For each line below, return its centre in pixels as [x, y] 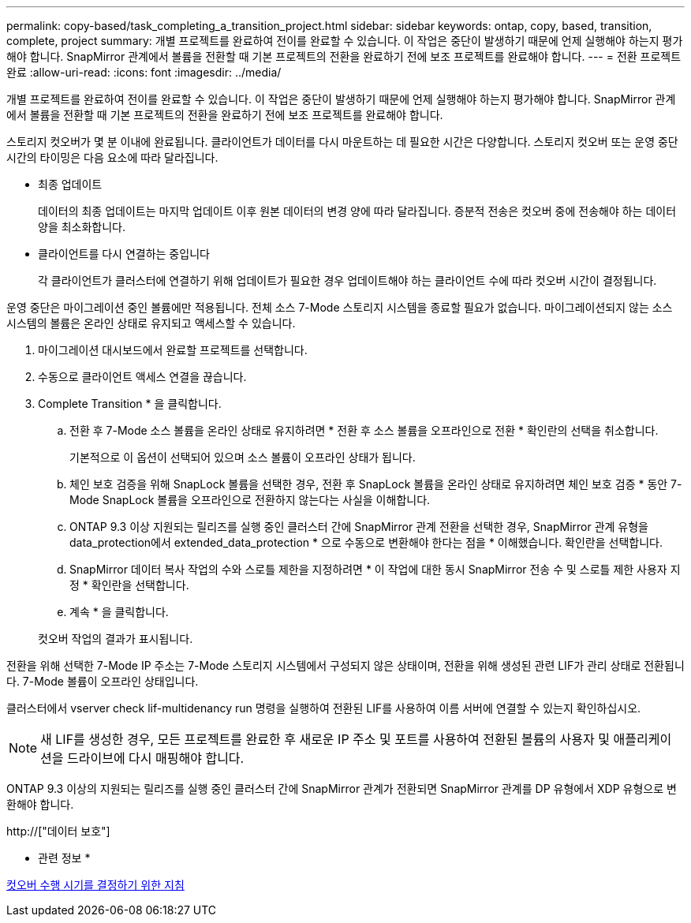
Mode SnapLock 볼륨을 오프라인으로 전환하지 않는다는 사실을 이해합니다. [250, 500]
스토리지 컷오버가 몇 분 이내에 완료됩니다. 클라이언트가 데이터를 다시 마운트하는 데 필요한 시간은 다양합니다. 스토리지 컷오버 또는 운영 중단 [342, 142]
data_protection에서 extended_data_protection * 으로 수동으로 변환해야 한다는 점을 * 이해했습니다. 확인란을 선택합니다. [366, 542]
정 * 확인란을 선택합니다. [129, 585]
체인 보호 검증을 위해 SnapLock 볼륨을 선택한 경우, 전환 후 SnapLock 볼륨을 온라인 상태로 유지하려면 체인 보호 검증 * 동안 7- [376, 484]
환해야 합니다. [40, 804]
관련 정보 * [64, 858]
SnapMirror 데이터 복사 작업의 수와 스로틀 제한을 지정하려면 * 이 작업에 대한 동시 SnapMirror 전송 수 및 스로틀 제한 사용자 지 [375, 569]
